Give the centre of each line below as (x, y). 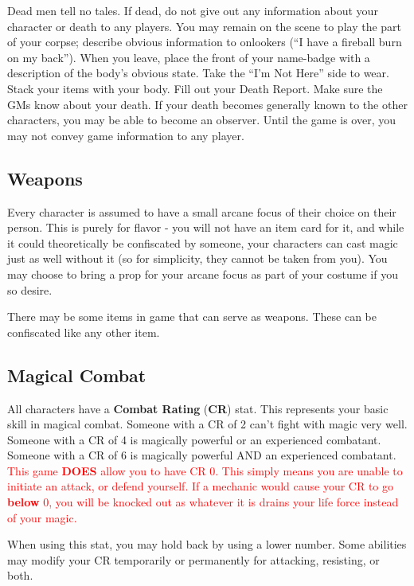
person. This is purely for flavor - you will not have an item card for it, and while (206, 227)
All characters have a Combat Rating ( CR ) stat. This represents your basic (198, 408)
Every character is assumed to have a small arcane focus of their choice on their (202, 211)
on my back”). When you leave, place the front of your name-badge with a (189, 57)
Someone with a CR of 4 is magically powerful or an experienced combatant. (194, 439)
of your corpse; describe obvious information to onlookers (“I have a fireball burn (205, 42)
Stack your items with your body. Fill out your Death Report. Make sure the (195, 88)
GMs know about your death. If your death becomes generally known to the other (207, 104)
